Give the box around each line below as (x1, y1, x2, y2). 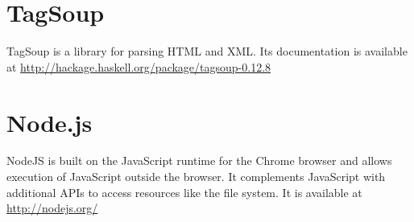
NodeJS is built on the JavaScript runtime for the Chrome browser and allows (6, 152, 392, 169)
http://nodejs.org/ (6, 199, 98, 216)
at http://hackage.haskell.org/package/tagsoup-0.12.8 (6, 58, 271, 75)
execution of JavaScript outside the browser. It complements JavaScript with (6, 168, 386, 185)
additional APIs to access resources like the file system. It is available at (6, 183, 362, 200)
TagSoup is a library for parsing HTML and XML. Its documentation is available (6, 43, 408, 60)
